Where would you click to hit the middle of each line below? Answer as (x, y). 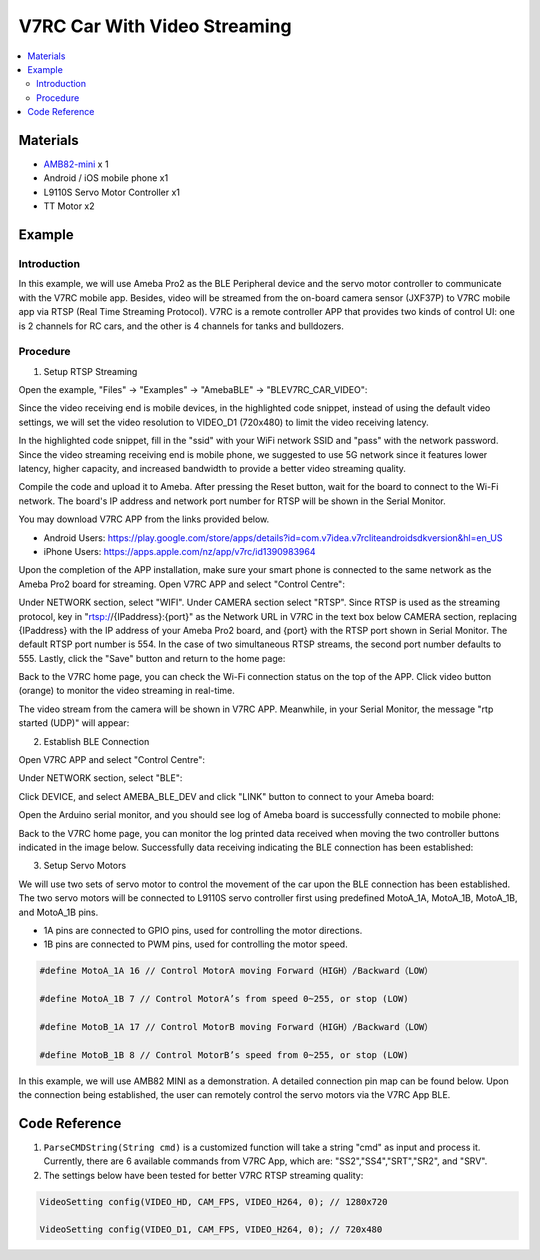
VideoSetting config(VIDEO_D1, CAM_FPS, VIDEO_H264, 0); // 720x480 (211, 1229)
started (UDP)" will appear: (74, 723)
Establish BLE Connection (96, 741)
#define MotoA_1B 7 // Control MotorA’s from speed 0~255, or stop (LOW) (224, 999)
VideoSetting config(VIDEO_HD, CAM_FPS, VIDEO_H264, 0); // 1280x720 (213, 1201)
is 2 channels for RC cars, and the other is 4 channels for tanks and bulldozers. (181, 326)
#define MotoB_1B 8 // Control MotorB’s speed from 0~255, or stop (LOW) (224, 1054)
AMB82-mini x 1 (76, 164)
